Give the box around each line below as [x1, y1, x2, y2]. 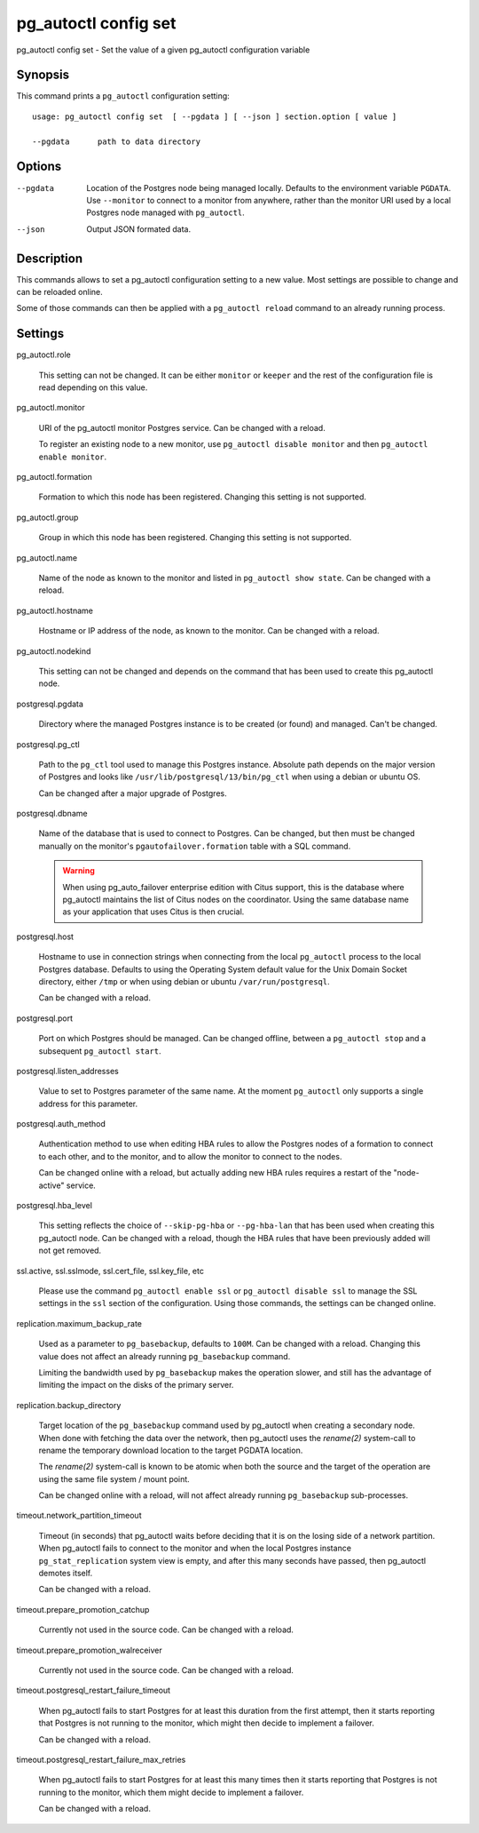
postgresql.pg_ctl [16, 738, 80, 750]
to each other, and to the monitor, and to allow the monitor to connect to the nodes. [38, 1151, 342, 1161]
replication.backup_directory [16, 1399, 122, 1410]
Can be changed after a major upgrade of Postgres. [38, 787, 227, 799]
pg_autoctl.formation [16, 472, 92, 482]
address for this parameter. [38, 1098, 138, 1109]
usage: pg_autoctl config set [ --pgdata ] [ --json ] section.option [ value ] [32, 111, 397, 122]
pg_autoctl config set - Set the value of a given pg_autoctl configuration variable [16, 44, 310, 55]
